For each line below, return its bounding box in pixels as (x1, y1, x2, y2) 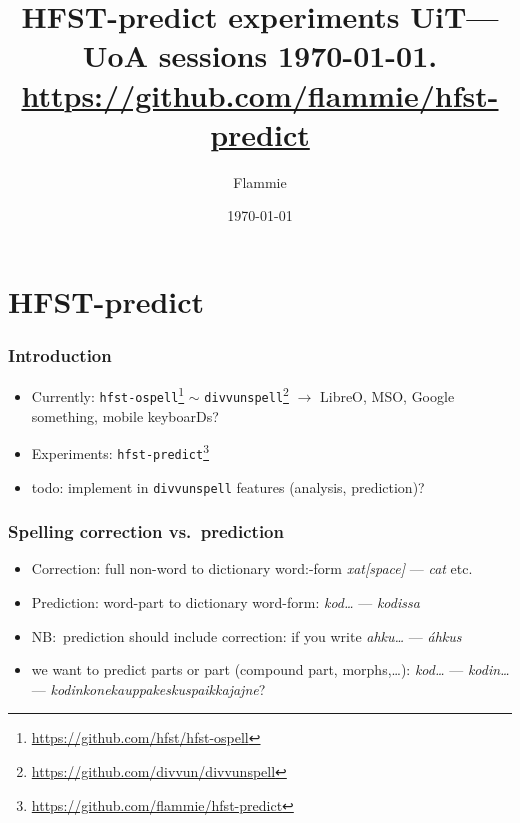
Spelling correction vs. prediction (8, 519, 284, 544)
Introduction (8, 342, 112, 367)
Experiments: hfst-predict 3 (31, 440, 210, 463)
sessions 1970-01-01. (158, 35, 438, 76)
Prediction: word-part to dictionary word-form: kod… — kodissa (31, 591, 420, 612)
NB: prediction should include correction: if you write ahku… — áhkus (31, 625, 462, 646)
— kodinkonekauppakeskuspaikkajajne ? (31, 678, 266, 699)
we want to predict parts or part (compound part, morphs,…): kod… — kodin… (31, 659, 510, 680)
